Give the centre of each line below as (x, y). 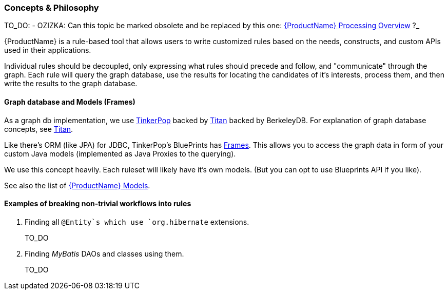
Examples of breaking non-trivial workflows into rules (98, 204)
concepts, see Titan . (39, 129)
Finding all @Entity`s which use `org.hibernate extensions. (137, 222)
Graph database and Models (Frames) (70, 102)
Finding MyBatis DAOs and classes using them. (104, 253)
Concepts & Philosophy (52, 8)
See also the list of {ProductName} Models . (77, 185)
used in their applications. (48, 50)
